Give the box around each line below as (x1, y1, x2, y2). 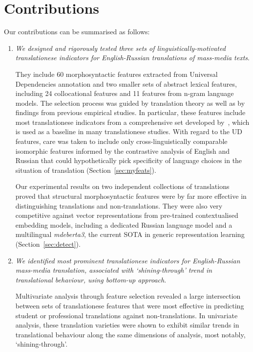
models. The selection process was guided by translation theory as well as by (15, 97, 245, 108)
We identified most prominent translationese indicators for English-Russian (15, 255, 240, 265)
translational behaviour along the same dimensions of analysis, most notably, (15, 329, 246, 339)
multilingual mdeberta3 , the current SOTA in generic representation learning (15, 229, 245, 239)
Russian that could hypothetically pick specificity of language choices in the (15, 155, 242, 165)
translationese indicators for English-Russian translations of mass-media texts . (15, 52, 250, 63)
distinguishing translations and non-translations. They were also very (15, 200, 223, 211)
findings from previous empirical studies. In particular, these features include (15, 107, 246, 117)
